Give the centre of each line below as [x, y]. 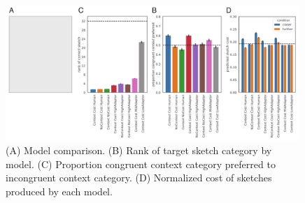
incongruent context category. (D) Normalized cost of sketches [139, 178]
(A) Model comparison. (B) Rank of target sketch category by [139, 150]
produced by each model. [59, 191]
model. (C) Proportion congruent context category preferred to [141, 164]
